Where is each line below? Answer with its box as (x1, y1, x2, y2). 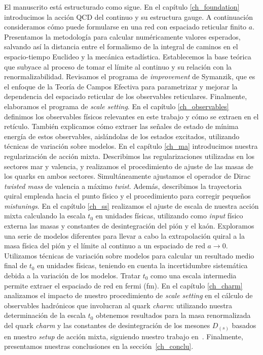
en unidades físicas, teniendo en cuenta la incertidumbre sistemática (37, 260, 248, 271)
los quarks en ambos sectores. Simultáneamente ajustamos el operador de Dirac (4, 171, 251, 181)
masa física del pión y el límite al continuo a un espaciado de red (4, 240, 205, 251)
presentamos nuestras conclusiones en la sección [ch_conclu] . (4, 341, 194, 351)
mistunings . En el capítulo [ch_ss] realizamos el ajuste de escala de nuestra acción (4, 200, 259, 211)
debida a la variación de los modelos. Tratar (4, 270, 140, 281)
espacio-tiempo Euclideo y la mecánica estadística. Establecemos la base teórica (4, 51, 251, 61)
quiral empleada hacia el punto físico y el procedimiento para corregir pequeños (4, 190, 251, 201)
